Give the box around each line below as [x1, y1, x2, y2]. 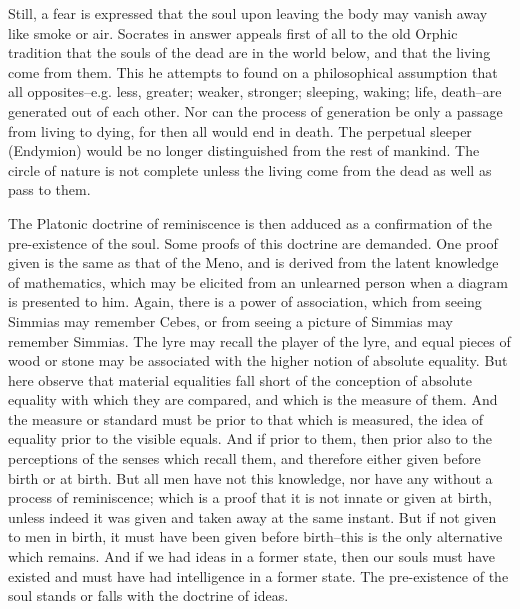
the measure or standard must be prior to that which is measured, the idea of [8, 408, 484, 429]
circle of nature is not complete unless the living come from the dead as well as [8, 159, 492, 180]
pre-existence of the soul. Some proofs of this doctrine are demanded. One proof [8, 232, 498, 253]
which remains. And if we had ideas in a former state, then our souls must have [8, 546, 496, 567]
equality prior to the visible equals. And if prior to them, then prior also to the [8, 428, 492, 449]
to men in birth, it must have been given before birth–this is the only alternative [8, 526, 503, 547]
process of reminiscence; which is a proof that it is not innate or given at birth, [8, 487, 492, 508]
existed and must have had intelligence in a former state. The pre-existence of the [8, 565, 509, 586]
